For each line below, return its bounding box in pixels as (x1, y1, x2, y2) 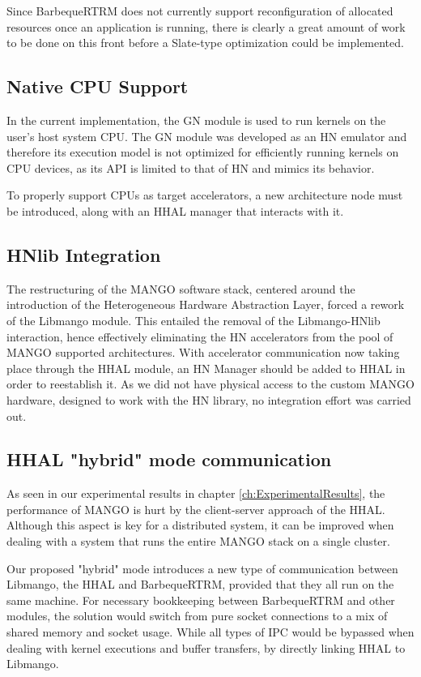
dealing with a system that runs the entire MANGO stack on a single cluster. (6, 533, 390, 550)
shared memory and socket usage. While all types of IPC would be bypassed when (6, 623, 415, 641)
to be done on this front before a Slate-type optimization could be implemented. (6, 34, 404, 51)
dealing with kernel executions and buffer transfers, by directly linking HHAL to (6, 639, 406, 656)
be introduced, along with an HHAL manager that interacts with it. (6, 202, 344, 219)
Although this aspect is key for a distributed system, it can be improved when (6, 516, 394, 533)
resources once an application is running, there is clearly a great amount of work (6, 18, 406, 35)
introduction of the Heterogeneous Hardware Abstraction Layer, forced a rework (6, 296, 405, 313)
